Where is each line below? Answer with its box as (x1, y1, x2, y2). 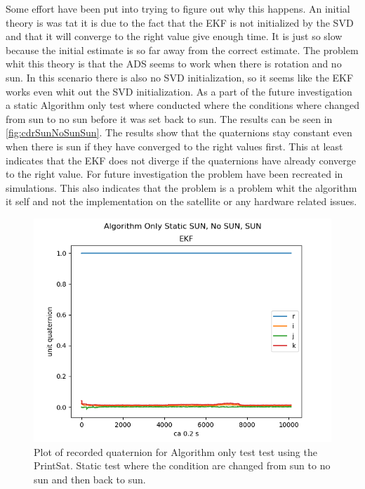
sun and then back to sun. (34, 471, 146, 486)
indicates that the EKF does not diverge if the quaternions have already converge (6, 152, 356, 167)
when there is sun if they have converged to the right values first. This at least (6, 138, 343, 153)
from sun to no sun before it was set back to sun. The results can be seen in (6, 111, 333, 126)
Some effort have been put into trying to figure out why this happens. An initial (6, 1, 350, 15)
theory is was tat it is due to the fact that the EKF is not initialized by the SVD (6, 15, 354, 30)
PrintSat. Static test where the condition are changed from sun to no (34, 458, 331, 473)
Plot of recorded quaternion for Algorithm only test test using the (34, 444, 317, 459)
